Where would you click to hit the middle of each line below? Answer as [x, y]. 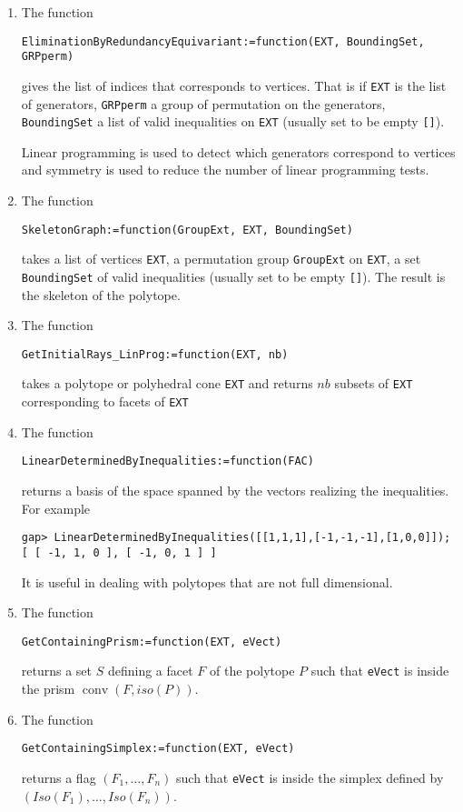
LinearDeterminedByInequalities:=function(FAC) [167, 461]
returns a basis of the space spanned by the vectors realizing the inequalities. [235, 491]
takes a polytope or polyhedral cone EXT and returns [167, 383]
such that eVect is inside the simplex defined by [310, 777]
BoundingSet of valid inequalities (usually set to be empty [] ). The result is [233, 276]
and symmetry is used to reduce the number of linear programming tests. [225, 170]
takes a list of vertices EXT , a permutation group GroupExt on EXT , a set [221, 259]
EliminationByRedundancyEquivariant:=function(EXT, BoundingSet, [223, 41]
